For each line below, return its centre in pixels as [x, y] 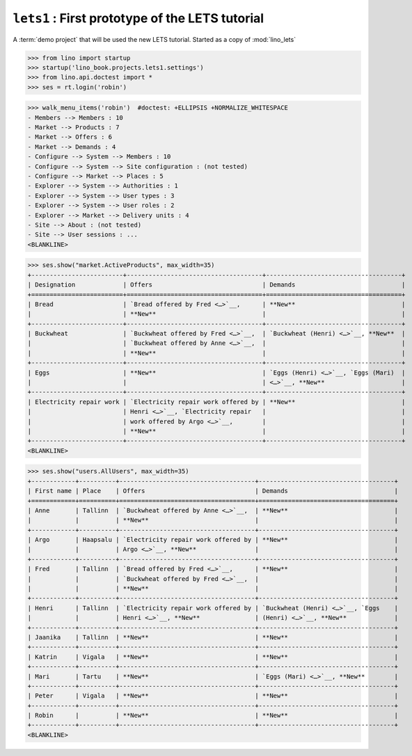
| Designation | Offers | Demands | [216, 285]
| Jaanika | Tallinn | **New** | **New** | [213, 637]
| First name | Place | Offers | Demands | [213, 491]
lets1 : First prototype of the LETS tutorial [138, 18]
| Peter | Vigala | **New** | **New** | [213, 696]
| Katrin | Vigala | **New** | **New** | [213, 657]
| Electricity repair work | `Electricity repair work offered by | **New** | [216, 402]
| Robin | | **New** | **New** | [213, 716]
